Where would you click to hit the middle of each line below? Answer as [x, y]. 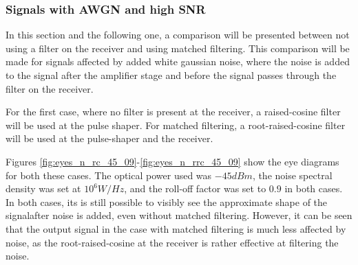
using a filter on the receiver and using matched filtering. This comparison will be [178, 48]
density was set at [43, 188]
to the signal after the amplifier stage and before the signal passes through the [171, 75]
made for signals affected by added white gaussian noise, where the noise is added [178, 61]
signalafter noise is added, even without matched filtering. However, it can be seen [179, 215]
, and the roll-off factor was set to [195, 188]
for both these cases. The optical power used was [109, 175]
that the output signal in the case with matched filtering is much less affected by [176, 228]
